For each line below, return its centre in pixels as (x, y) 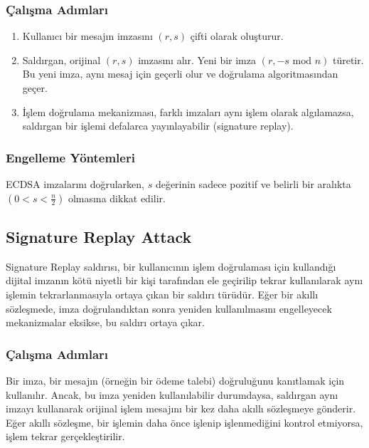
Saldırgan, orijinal (61, 59)
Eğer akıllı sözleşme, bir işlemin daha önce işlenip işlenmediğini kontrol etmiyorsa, (184, 422)
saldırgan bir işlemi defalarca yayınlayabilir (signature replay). (158, 126)
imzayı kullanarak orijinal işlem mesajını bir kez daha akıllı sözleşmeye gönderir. (181, 408)
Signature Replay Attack (99, 236)
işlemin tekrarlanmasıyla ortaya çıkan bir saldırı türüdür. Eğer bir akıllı (162, 294)
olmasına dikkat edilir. (117, 198)
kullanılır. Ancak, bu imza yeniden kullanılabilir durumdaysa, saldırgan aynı (172, 394)
